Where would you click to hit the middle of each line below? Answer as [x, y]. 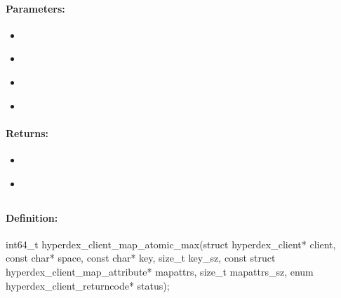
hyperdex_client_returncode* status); [88, 285]
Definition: [32, 217]
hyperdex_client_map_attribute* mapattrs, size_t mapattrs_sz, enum [160, 271]
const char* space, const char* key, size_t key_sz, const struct [141, 258]
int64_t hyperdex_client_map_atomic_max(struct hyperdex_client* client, [171, 244]
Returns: [27, 133]
